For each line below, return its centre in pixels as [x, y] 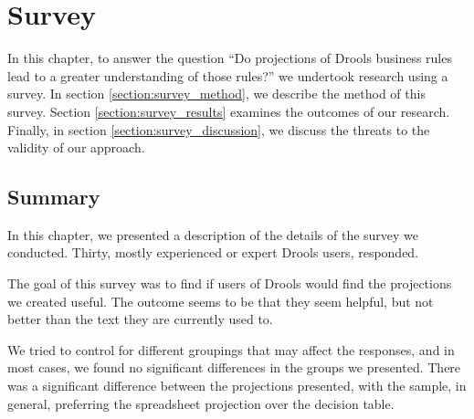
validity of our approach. [76, 147]
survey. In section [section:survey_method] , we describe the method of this [216, 94]
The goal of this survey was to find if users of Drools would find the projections [230, 283]
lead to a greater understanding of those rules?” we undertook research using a [228, 75]
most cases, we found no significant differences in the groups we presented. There [234, 367]
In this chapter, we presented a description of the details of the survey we [213, 234]
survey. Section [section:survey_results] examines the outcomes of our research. [229, 111]
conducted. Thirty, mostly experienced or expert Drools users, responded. [213, 252]
